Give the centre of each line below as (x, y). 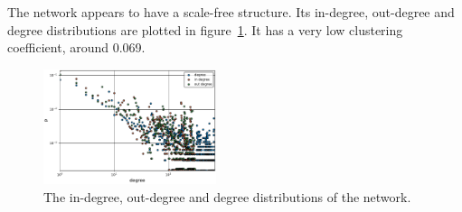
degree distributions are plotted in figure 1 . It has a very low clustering (205, 29)
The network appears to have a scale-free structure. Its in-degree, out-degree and (231, 12)
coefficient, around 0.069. (76, 47)
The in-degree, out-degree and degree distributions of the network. (227, 196)
